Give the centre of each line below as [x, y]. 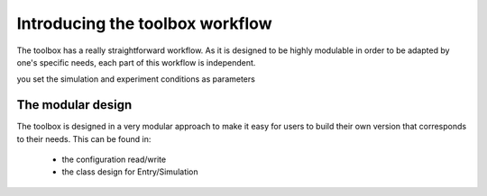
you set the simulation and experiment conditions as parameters [136, 79]
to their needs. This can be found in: [84, 138]
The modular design [74, 105]
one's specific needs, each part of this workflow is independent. [136, 62]
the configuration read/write [114, 160]
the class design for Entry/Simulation [130, 172]
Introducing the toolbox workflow [144, 23]
